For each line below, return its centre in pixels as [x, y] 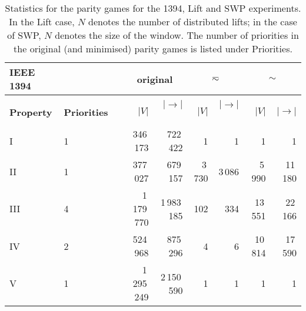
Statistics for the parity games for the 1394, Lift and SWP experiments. [153, 8]
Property [31, 112]
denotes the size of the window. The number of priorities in [177, 35]
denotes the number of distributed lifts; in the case [193, 21]
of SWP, [24, 35]
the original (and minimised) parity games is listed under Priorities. [153, 49]
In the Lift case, [42, 21]
